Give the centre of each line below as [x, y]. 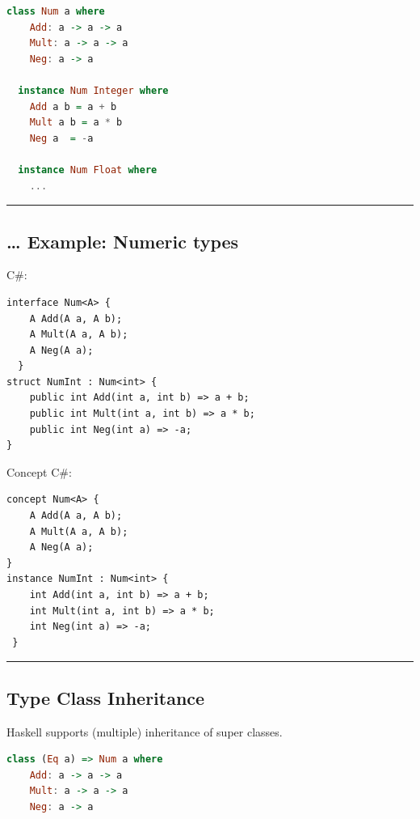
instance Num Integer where [93, 90]
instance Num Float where [88, 170]
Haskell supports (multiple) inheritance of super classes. [145, 731]
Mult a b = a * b [76, 123]
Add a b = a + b [73, 106]
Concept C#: [39, 471]
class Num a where [56, 11]
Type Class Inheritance [106, 697]
